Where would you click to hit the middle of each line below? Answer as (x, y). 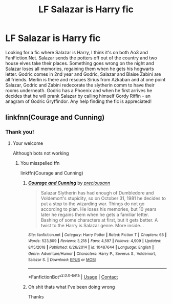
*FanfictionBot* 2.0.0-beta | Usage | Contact (73, 276)
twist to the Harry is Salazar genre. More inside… (92, 225)
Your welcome (28, 143)
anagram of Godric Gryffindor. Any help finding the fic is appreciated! (79, 101)
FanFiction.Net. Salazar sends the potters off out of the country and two (81, 58)
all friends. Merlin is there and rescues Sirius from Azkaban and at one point (85, 79)
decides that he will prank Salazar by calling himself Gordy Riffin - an (78, 96)
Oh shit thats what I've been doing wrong (71, 287)
